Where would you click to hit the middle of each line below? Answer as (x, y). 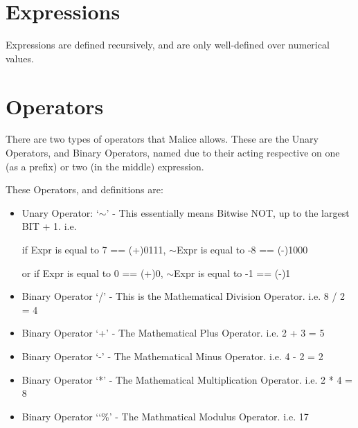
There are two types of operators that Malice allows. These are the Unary (162, 139)
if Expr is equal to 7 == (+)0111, (94, 249)
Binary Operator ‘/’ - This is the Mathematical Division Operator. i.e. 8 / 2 (184, 296)
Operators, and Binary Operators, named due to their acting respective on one (173, 153)
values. (20, 58)
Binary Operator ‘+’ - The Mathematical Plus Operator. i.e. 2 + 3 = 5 (173, 333)
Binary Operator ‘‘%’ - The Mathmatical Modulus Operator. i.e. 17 (165, 416)
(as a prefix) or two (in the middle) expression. (105, 166)
